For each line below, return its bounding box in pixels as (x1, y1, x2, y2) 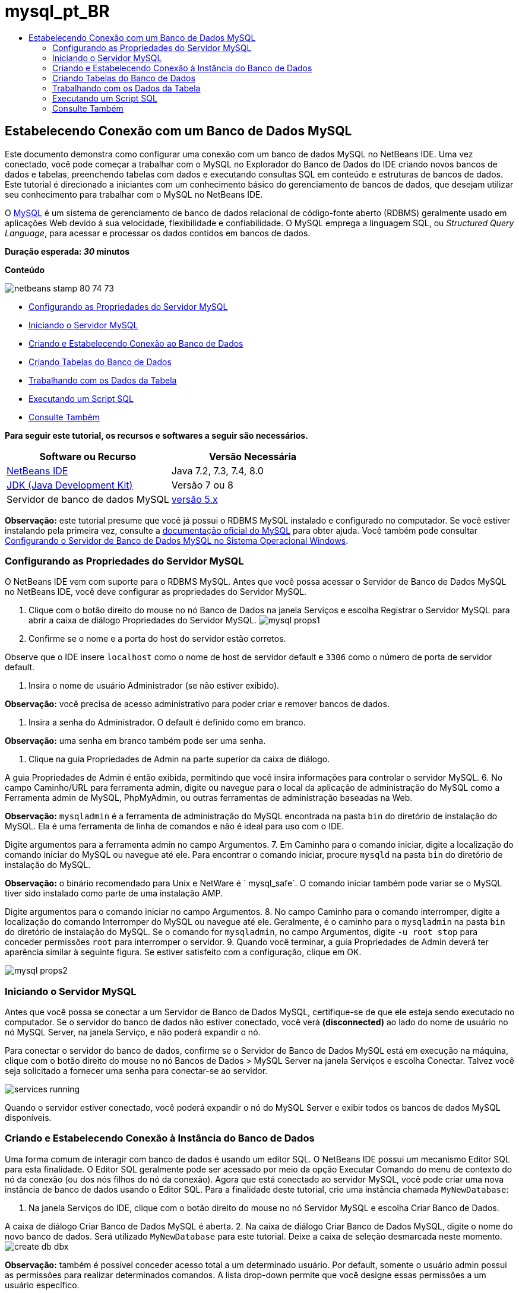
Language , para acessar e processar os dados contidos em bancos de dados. (5, 227, 311, 238)
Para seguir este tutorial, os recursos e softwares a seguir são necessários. (5, 430, 308, 440)
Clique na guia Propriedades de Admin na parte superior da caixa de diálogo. (29, 754, 330, 765)
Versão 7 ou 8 (171, 478, 233, 491)
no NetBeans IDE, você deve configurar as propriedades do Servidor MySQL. (5, 587, 307, 597)
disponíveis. (5, 1113, 52, 1123)
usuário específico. (5, 1279, 80, 1290)
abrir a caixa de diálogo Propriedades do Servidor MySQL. (29, 615, 257, 626)
